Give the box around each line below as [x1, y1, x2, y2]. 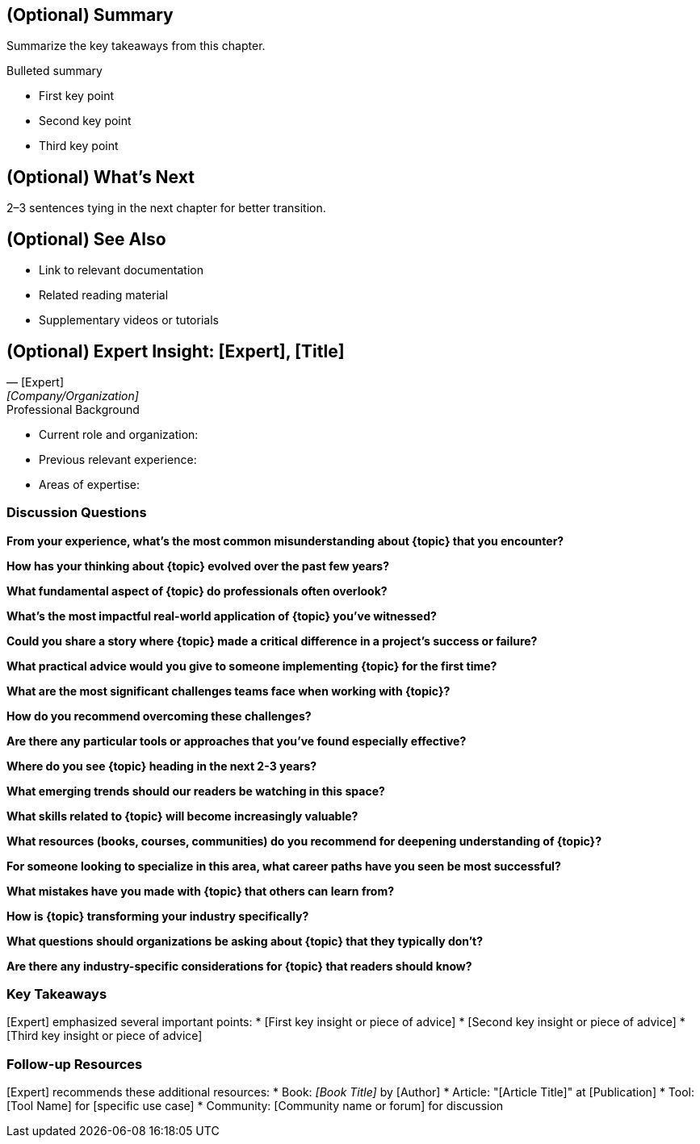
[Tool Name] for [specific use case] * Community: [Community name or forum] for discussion [6, 1099, 504, 1113]
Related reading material [39, 288, 169, 303]
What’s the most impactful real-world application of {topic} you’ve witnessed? [6, 608, 437, 623]
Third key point [39, 139, 119, 153]
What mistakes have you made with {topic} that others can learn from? [6, 883, 395, 898]
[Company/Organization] [6, 388, 139, 403]
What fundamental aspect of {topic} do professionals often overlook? [6, 583, 388, 598]
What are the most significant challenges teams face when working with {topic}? [6, 683, 451, 698]
